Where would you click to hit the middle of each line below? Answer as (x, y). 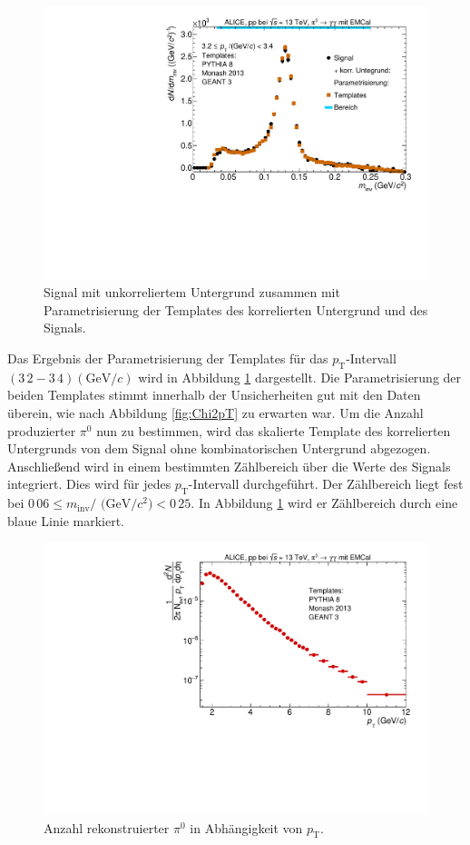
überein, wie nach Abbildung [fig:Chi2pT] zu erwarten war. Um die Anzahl (215, 413)
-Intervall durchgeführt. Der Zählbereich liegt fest (326, 484)
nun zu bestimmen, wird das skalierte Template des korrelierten (274, 430)
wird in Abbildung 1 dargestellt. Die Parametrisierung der (300, 377)
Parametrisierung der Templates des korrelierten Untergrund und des (236, 309)
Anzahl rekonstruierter (107, 827)
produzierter (42, 430)
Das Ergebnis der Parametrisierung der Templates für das (168, 358)
